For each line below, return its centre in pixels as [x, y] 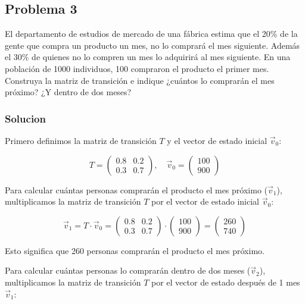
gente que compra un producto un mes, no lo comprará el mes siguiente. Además [152, 45]
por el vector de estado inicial [205, 201]
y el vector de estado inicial [217, 140]
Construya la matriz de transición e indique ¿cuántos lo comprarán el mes [140, 80]
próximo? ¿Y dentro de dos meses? [68, 92]
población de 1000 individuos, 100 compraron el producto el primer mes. [137, 68]
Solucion [25, 118]
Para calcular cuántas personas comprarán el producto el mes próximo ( [136, 189]
